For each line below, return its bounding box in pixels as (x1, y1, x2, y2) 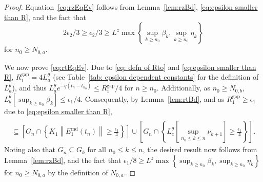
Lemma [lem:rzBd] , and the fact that (4, 155, 122, 166)
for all (87, 144, 106, 155)
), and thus (12, 82, 47, 93)
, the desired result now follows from (143, 144, 257, 155)
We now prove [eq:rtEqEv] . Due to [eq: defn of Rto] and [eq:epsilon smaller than (4, 61, 256, 72)
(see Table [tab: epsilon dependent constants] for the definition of (53, 71, 259, 82)
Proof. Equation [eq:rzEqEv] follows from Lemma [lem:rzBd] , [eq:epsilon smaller (4, 2, 258, 12)
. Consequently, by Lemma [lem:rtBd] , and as (80, 93, 225, 104)
